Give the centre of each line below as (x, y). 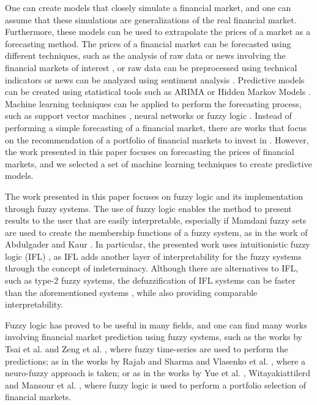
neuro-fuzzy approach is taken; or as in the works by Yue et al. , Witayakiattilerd (158, 373)
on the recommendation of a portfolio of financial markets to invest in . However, (157, 139)
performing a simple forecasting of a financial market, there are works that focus (156, 127)
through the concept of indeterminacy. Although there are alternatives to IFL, (152, 268)
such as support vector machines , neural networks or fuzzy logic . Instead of (148, 115)
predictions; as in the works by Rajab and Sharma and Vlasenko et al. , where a (155, 361)
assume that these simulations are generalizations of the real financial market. (151, 19)
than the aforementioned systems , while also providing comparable (131, 292)
